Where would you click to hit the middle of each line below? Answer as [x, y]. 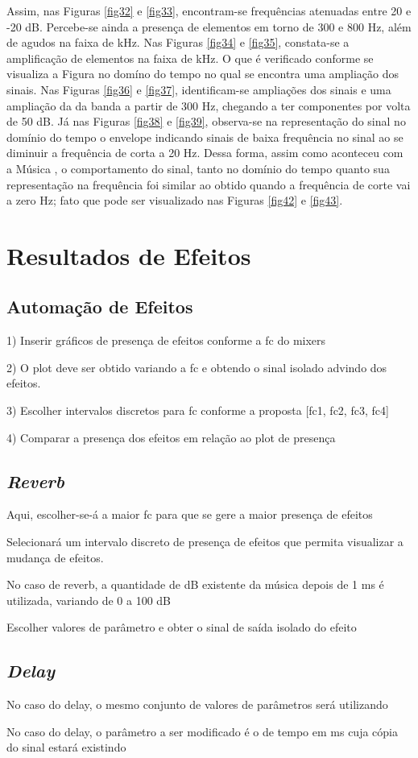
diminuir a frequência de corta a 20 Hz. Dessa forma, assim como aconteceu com [205, 153]
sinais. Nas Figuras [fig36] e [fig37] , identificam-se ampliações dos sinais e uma [199, 89]
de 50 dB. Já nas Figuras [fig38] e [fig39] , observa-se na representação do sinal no [206, 121]
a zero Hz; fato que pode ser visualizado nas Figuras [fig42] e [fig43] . [175, 200]
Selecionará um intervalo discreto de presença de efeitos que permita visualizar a [205, 542]
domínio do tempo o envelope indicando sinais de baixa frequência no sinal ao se [205, 137]
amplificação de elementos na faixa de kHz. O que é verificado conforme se [190, 58]
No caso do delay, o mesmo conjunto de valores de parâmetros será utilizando [197, 704]
